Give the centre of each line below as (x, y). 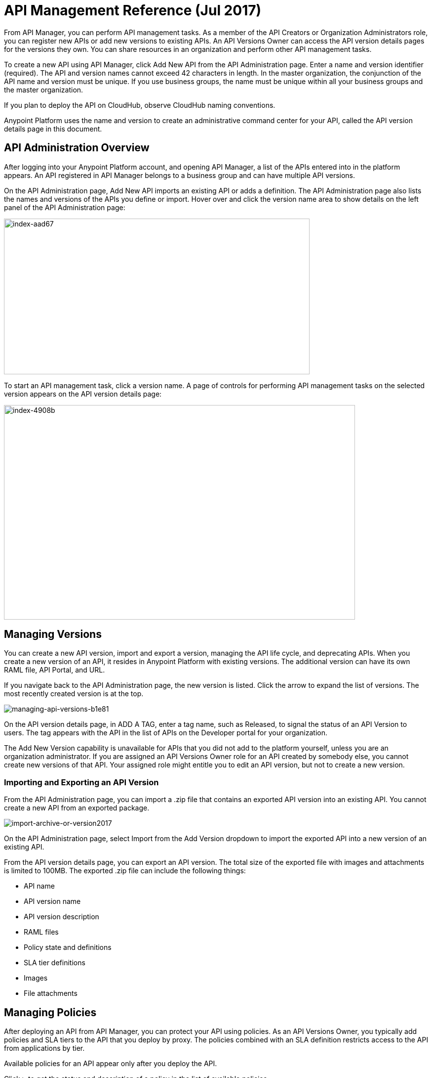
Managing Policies (50, 1012)
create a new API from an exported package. (77, 808)
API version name (52, 901)
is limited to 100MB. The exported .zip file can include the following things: (125, 871)
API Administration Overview (77, 148)
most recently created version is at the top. (74, 694)
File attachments (51, 993)
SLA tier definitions (55, 963)
